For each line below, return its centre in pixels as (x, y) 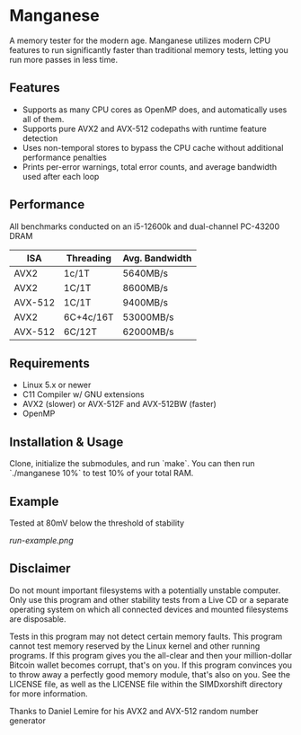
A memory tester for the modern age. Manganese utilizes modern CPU (140, 40)
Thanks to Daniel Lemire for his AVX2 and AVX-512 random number (134, 711)
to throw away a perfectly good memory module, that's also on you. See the (150, 674)
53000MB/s (148, 317)
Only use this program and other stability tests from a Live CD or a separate (149, 599)
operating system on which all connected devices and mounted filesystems (149, 609)
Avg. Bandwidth (157, 258)
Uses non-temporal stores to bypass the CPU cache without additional (153, 147)
